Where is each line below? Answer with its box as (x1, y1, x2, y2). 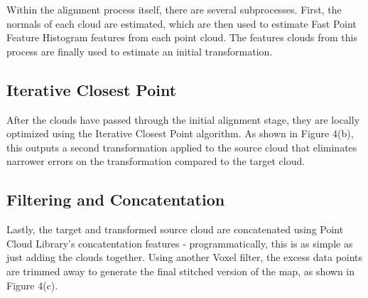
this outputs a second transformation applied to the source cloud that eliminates (6, 139, 357, 154)
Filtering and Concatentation (6, 188, 225, 211)
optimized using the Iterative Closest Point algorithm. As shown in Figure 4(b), (6, 126, 354, 141)
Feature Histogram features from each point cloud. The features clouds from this (6, 30, 357, 45)
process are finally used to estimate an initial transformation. (6, 43, 273, 58)
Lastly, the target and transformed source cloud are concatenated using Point (6, 222, 344, 237)
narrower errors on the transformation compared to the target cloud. (6, 154, 305, 169)
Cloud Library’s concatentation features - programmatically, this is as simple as (6, 235, 353, 250)
